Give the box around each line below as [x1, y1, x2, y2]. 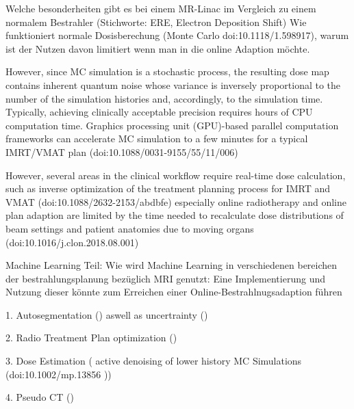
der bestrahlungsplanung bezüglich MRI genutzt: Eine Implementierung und [5, 271, 325, 285]
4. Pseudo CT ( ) [5, 390, 74, 404]
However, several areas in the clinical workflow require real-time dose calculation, [5, 168, 346, 182]
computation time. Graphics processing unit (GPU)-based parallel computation [5, 118, 339, 132]
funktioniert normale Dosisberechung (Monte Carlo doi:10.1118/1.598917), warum [5, 28, 349, 42]
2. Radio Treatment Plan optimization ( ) [5, 330, 177, 345]
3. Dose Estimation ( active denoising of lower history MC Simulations [5, 354, 302, 368]
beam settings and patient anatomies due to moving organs [5, 221, 254, 235]
